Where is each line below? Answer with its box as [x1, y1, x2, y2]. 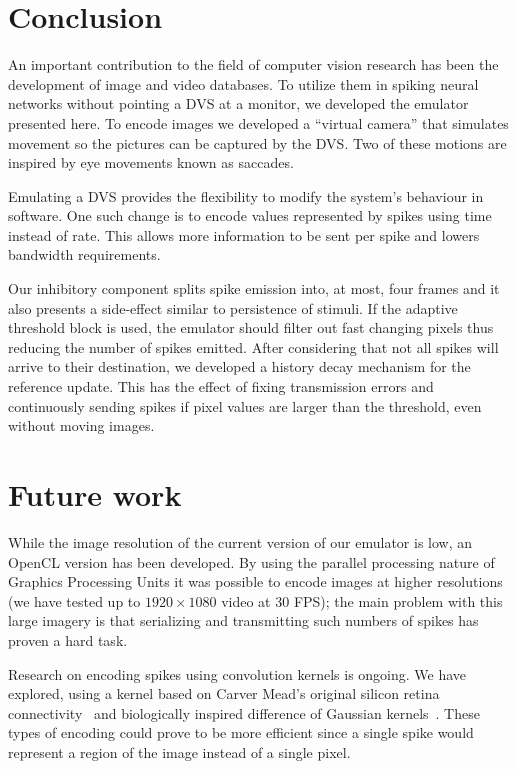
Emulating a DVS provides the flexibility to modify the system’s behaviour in [8, 185, 484, 206]
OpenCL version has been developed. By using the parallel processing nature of [8, 551, 495, 572]
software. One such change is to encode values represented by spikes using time [8, 205, 492, 226]
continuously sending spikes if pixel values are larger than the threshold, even [8, 395, 482, 416]
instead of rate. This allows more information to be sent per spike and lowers [8, 224, 480, 245]
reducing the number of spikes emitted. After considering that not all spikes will [8, 336, 499, 357]
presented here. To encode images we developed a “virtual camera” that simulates [8, 112, 509, 133]
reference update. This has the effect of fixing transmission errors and [8, 376, 434, 397]
